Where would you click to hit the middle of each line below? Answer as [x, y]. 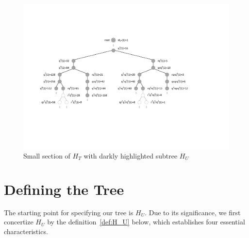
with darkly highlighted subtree [131, 155]
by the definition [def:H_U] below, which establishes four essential [146, 222]
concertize [19, 222]
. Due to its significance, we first [193, 212]
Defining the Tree [64, 189]
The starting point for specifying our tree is [69, 212]
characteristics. [26, 231]
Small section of [47, 155]
